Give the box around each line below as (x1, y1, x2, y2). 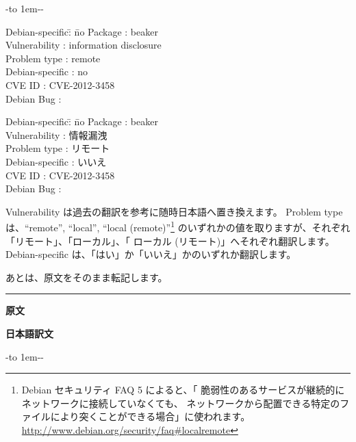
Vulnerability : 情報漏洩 (5, 127, 107, 142)
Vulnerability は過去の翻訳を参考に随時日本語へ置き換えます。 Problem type (5, 204, 343, 218)
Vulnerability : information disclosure (5, 38, 162, 52)
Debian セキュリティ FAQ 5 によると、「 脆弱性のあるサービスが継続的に (21, 382, 345, 397)
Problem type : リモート (5, 141, 110, 155)
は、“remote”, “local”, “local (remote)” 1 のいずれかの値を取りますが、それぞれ (5, 218, 351, 234)
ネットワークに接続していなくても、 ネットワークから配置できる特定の (21, 395, 340, 410)
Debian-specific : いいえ (5, 154, 107, 168)
